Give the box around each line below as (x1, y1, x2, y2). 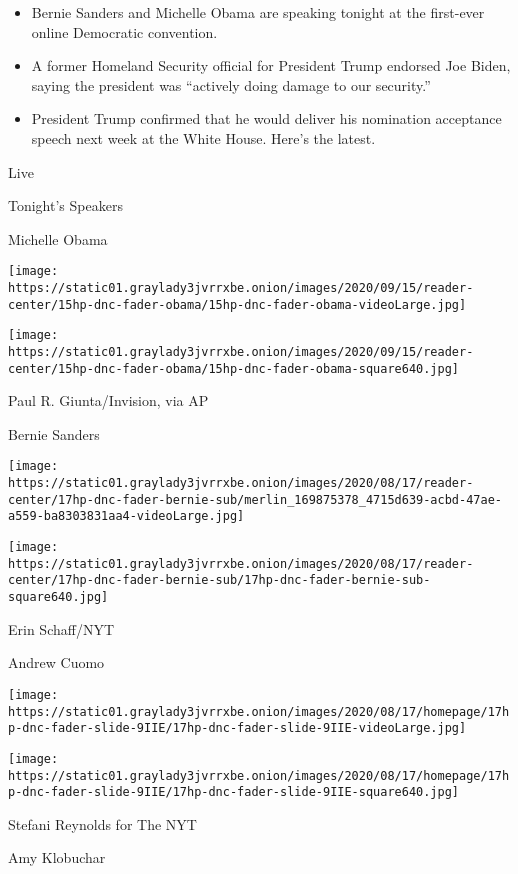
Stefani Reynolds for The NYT (8, 813, 197, 834)
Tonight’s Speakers (8, 195, 123, 216)
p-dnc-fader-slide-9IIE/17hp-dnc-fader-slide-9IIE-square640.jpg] (8, 785, 460, 800)
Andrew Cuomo (8, 652, 105, 673)
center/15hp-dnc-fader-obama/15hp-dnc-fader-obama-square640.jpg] (8, 361, 460, 376)
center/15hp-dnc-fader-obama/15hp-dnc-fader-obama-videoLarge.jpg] (8, 297, 467, 312)
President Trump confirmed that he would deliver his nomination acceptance (31, 108, 502, 129)
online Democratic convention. (31, 21, 218, 42)
